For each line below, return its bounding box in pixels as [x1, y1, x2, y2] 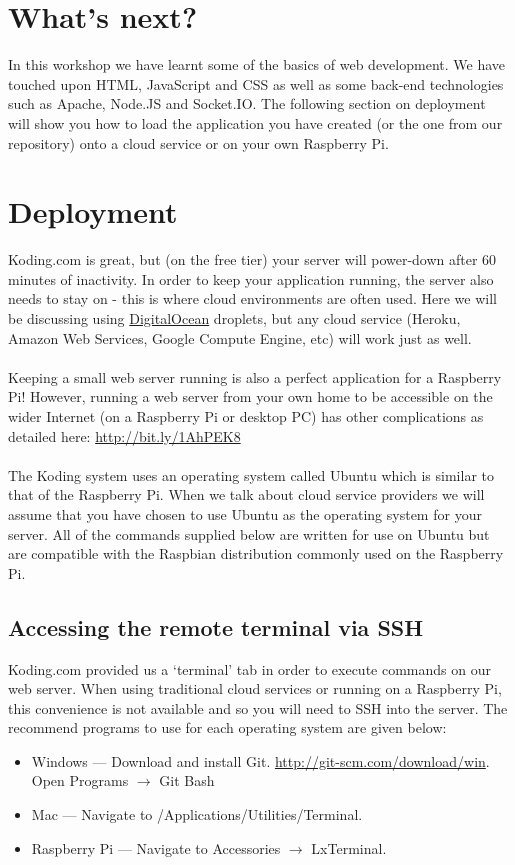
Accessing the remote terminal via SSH [8, 611, 424, 642]
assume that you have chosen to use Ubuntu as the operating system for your [8, 503, 482, 524]
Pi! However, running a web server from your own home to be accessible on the [8, 386, 493, 407]
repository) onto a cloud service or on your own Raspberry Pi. [8, 132, 389, 153]
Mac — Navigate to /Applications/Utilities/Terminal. [31, 804, 363, 825]
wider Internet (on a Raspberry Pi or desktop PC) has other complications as [8, 405, 484, 426]
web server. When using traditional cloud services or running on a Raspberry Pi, [8, 678, 502, 699]
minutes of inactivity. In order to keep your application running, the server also [8, 268, 494, 289]
